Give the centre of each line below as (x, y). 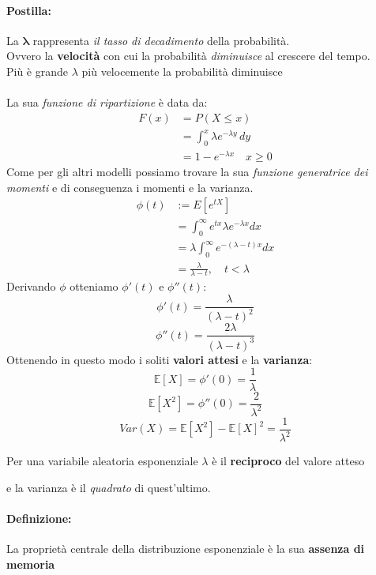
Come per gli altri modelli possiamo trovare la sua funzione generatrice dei (187, 172)
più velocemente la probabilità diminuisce (182, 71)
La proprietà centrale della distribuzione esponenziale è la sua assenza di (186, 549)
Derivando (31, 286)
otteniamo (94, 286)
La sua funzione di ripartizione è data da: (107, 102)
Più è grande (38, 71)
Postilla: (29, 10)
